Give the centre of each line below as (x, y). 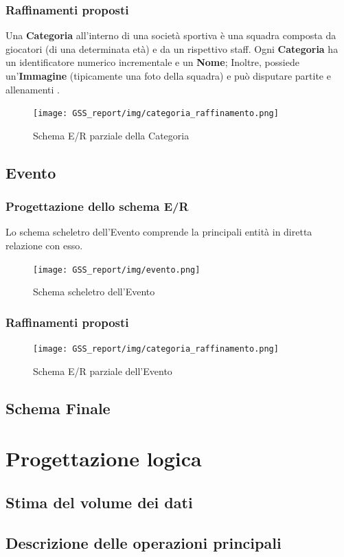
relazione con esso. (44, 246)
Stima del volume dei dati (99, 502)
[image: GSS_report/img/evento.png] (117, 270)
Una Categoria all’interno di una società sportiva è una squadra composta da (171, 35)
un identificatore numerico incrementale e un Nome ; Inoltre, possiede (152, 62)
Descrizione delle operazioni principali (144, 542)
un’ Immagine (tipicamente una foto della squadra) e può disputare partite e (168, 76)
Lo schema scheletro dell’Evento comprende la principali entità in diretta (159, 232)
